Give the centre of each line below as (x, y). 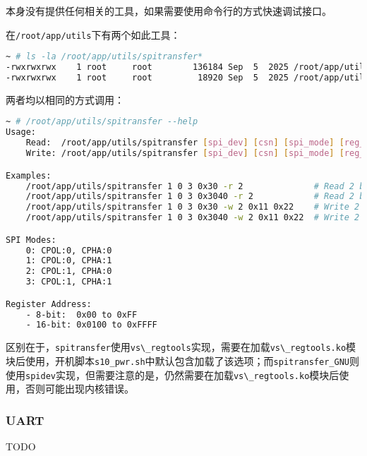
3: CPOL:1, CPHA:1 (69, 282)
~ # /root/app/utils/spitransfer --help (102, 122)
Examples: (29, 175)
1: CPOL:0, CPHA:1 (69, 261)
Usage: (21, 132)
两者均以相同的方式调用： (65, 99)
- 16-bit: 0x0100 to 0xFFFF (91, 325)
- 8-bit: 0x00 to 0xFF (82, 314)
